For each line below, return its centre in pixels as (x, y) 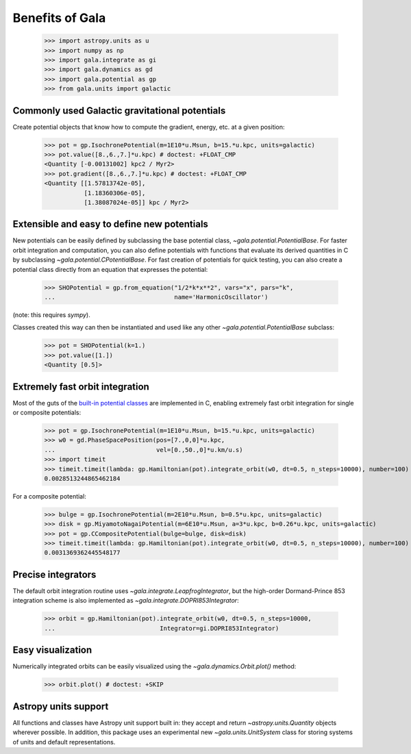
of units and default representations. (64, 742)
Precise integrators (54, 574)
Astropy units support (61, 706)
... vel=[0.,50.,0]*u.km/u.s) (144, 450)
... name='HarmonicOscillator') (156, 297)
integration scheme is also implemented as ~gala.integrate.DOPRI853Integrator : (126, 601)
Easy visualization (52, 650)
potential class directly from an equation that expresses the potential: (110, 269)
